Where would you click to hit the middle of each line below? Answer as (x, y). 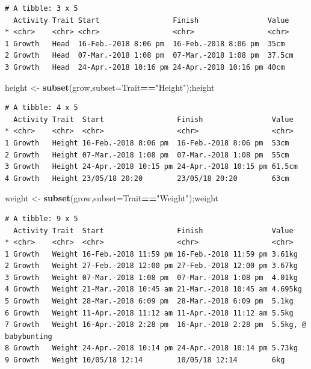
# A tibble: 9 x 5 (42, 218)
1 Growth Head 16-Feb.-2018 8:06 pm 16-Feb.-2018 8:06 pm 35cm (145, 44)
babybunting (29, 336)
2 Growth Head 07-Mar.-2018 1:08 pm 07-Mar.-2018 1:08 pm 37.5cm (149, 56)
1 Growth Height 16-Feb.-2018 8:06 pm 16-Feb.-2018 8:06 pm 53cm (147, 143)
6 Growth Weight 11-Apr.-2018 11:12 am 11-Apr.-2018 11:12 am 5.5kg (149, 313)
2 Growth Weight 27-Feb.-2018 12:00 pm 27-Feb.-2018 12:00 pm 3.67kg (151, 266)
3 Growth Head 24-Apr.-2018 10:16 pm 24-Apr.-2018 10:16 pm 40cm (145, 67)
